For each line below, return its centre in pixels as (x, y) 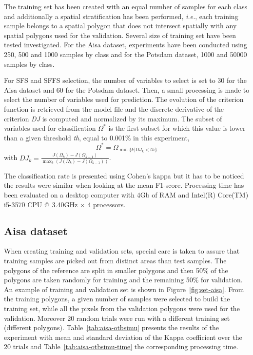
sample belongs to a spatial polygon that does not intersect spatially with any (120, 26)
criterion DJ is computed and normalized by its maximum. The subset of (113, 118)
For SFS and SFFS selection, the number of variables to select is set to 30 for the (125, 80)
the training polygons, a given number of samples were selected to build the (117, 299)
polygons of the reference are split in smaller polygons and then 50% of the (116, 270)
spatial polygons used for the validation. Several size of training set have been (120, 35)
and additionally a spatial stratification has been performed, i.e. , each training (121, 16)
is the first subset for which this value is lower (177, 128)
